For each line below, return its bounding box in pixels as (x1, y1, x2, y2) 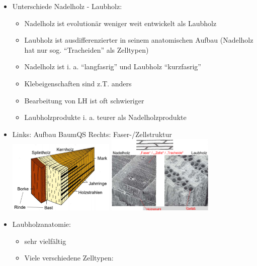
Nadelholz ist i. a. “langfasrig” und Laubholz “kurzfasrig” (24, 61, 201, 72)
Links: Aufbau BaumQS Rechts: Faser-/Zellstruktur (12, 128, 172, 139)
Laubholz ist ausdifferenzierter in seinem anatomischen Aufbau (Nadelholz (24, 35, 253, 45)
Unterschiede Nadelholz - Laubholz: (12, 1, 122, 11)
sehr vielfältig (24, 235, 66, 246)
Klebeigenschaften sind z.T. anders (24, 78, 132, 88)
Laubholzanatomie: (12, 219, 71, 229)
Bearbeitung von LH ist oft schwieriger (24, 95, 144, 105)
